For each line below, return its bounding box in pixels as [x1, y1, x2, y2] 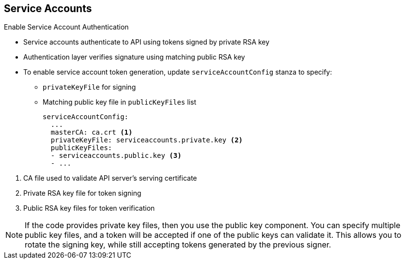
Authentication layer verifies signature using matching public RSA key [23, 53, 245, 62]
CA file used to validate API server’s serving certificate [23, 174, 197, 183]
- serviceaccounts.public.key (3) [50, 152, 182, 160]
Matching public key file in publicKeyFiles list [43, 98, 196, 107]
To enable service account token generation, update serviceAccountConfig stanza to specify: [23, 68, 332, 77]
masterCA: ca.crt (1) [50, 128, 133, 137]
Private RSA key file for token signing [23, 189, 141, 198]
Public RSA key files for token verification [23, 204, 155, 213]
